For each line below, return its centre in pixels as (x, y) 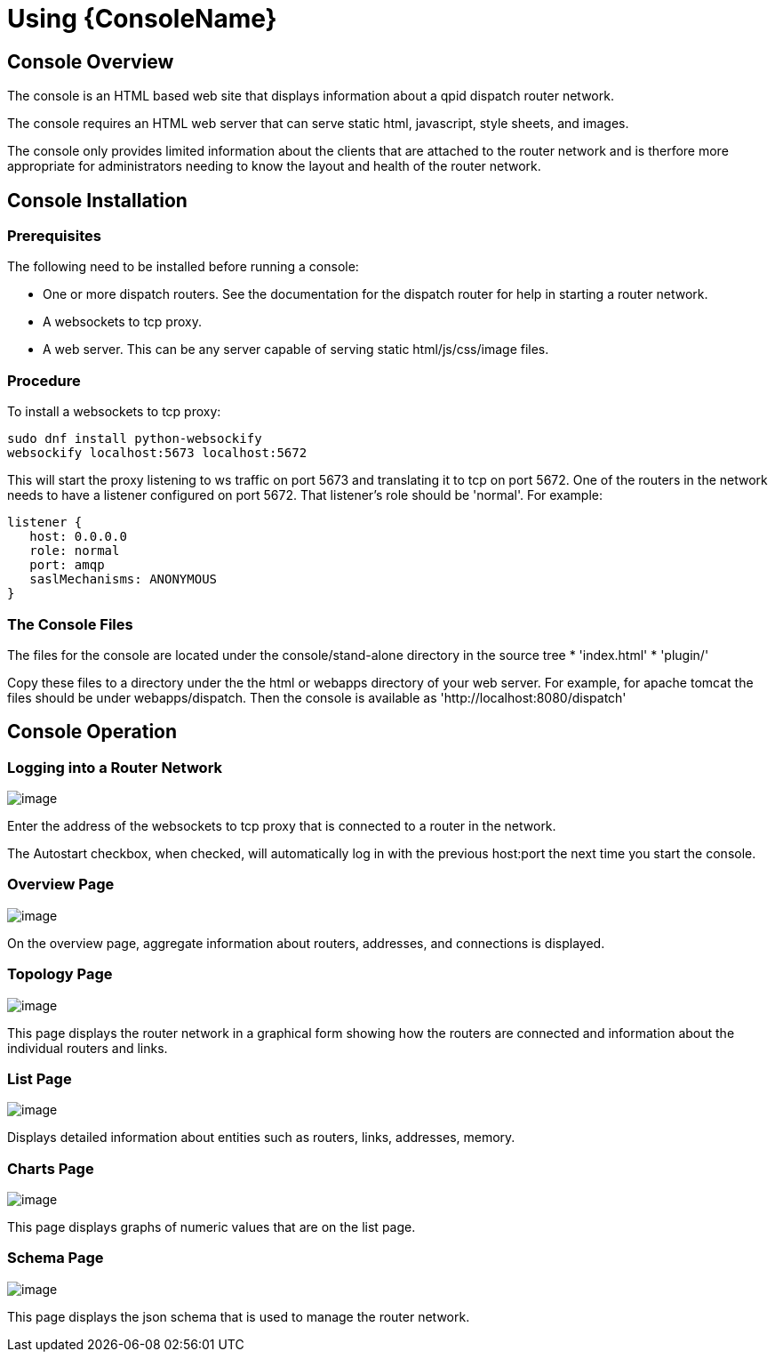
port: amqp (67, 565)
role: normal (75, 551)
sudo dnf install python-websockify (135, 439)
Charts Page (51, 1168)
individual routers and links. (88, 1048)
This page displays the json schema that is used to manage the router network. (239, 1316)
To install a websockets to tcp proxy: (114, 412)
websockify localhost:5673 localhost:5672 (157, 453)
